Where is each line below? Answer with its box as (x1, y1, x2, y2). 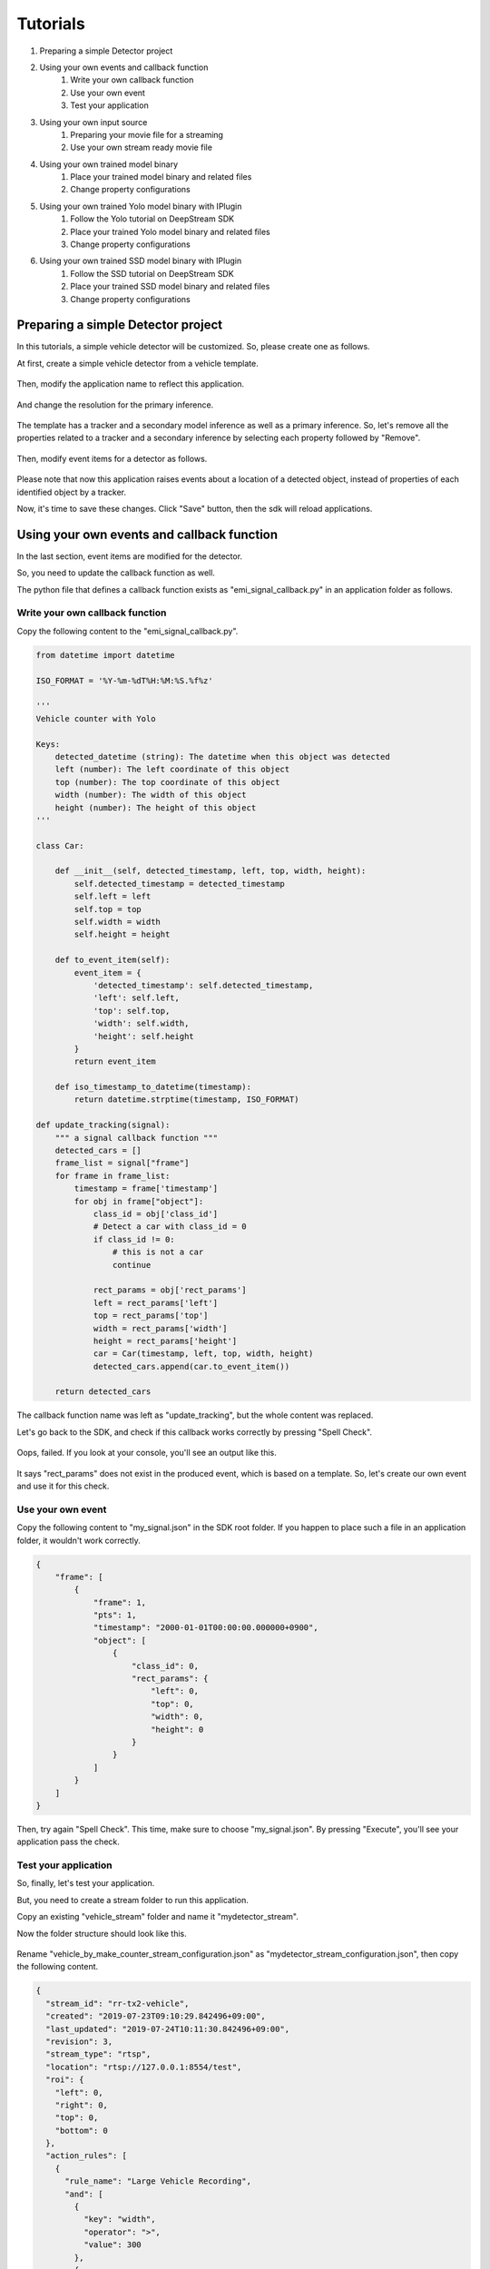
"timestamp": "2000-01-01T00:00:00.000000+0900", (93, 1623, 318, 1633)
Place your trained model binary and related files (70, 172, 252, 182)
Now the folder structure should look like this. (16, 1928, 188, 1939)
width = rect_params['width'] (93, 1323, 228, 1333)
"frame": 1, (93, 1597, 147, 1607)
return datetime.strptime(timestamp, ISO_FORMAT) (73, 1095, 299, 1105)
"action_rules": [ (45, 2151, 127, 2161)
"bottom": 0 (54, 2125, 109, 2136)
